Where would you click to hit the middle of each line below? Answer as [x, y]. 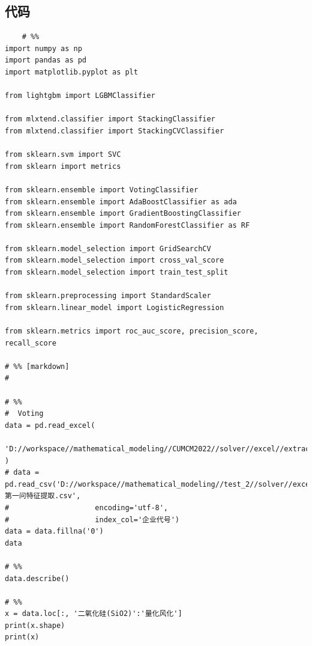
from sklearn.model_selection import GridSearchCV [108, 248]
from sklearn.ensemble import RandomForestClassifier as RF [127, 225]
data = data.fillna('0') [54, 532]
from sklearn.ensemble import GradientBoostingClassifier [123, 214]
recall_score [31, 343]
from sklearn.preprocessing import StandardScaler [108, 296]
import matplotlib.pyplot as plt [71, 72]
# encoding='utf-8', [87, 507]
